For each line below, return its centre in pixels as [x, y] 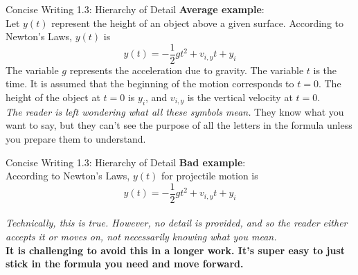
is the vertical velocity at [240, 97]
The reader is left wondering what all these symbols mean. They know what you [175, 111]
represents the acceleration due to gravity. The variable [187, 70]
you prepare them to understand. [76, 139]
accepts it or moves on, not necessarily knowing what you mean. [141, 237]
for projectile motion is [209, 176]
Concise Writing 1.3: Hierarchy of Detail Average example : [135, 9]
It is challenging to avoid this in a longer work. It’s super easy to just [176, 250]
